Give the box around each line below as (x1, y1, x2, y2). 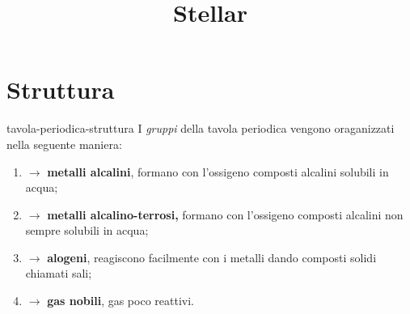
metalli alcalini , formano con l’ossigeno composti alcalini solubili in (47, 163, 389, 180)
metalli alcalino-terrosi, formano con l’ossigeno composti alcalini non (47, 206, 404, 223)
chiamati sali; (25, 265, 92, 282)
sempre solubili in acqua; (25, 222, 149, 239)
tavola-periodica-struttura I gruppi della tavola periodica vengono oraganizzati (6, 120, 395, 137)
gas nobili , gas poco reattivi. (47, 292, 194, 309)
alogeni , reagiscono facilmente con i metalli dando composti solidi (47, 248, 377, 265)
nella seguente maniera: (6, 135, 122, 152)
